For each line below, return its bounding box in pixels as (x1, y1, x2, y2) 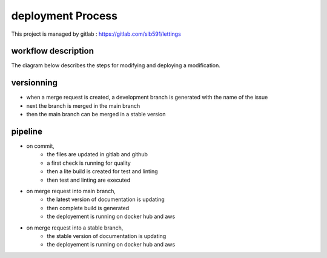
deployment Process (11, 9, 118, 22)
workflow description (11, 46, 94, 56)
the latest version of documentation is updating (47, 196, 165, 203)
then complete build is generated (47, 204, 130, 211)
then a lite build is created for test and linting (47, 168, 158, 175)
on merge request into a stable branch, (26, 224, 124, 231)
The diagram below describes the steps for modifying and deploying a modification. (11, 62, 221, 69)
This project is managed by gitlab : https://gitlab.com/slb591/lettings (11, 30, 181, 38)
